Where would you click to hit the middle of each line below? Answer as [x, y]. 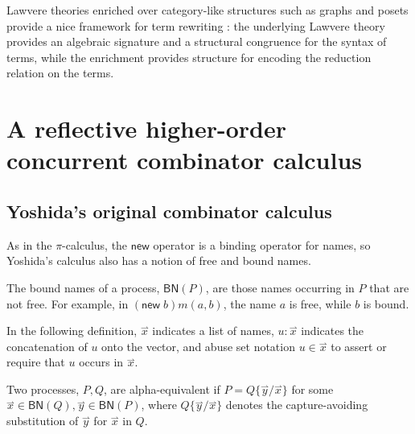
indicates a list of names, [213, 331]
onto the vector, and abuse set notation [198, 346]
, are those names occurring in [280, 287]
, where [159, 405]
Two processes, [43, 389]
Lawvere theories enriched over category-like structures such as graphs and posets [207, 10]
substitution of [43, 421]
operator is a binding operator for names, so [262, 244]
